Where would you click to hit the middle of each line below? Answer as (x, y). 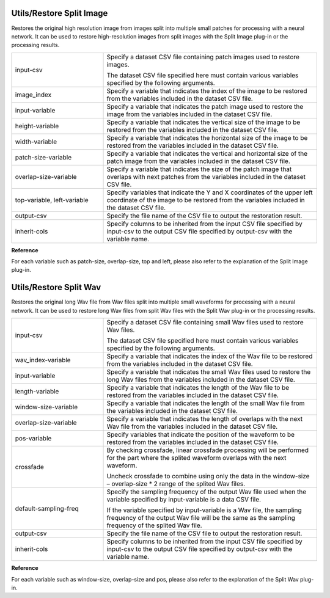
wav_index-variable (43, 360)
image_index (33, 95)
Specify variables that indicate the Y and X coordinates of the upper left (210, 192)
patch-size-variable (43, 157)
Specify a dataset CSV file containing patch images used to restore (203, 57)
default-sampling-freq (47, 509)
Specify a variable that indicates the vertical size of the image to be (204, 122)
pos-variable (33, 439)
